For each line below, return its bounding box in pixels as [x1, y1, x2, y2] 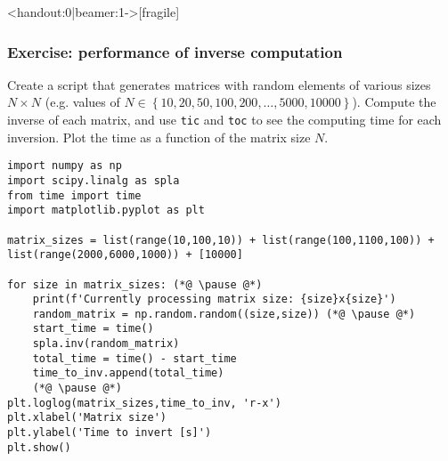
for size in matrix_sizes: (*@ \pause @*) [7, 278, 263, 291]
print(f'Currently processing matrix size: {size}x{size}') [32, 293, 396, 306]
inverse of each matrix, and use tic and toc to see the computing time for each [7, 110, 442, 128]
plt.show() [7, 441, 71, 454]
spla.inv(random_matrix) [32, 337, 180, 351]
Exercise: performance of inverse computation [7, 40, 343, 62]
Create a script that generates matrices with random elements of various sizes [7, 75, 431, 93]
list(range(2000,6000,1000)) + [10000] [7, 248, 243, 262]
